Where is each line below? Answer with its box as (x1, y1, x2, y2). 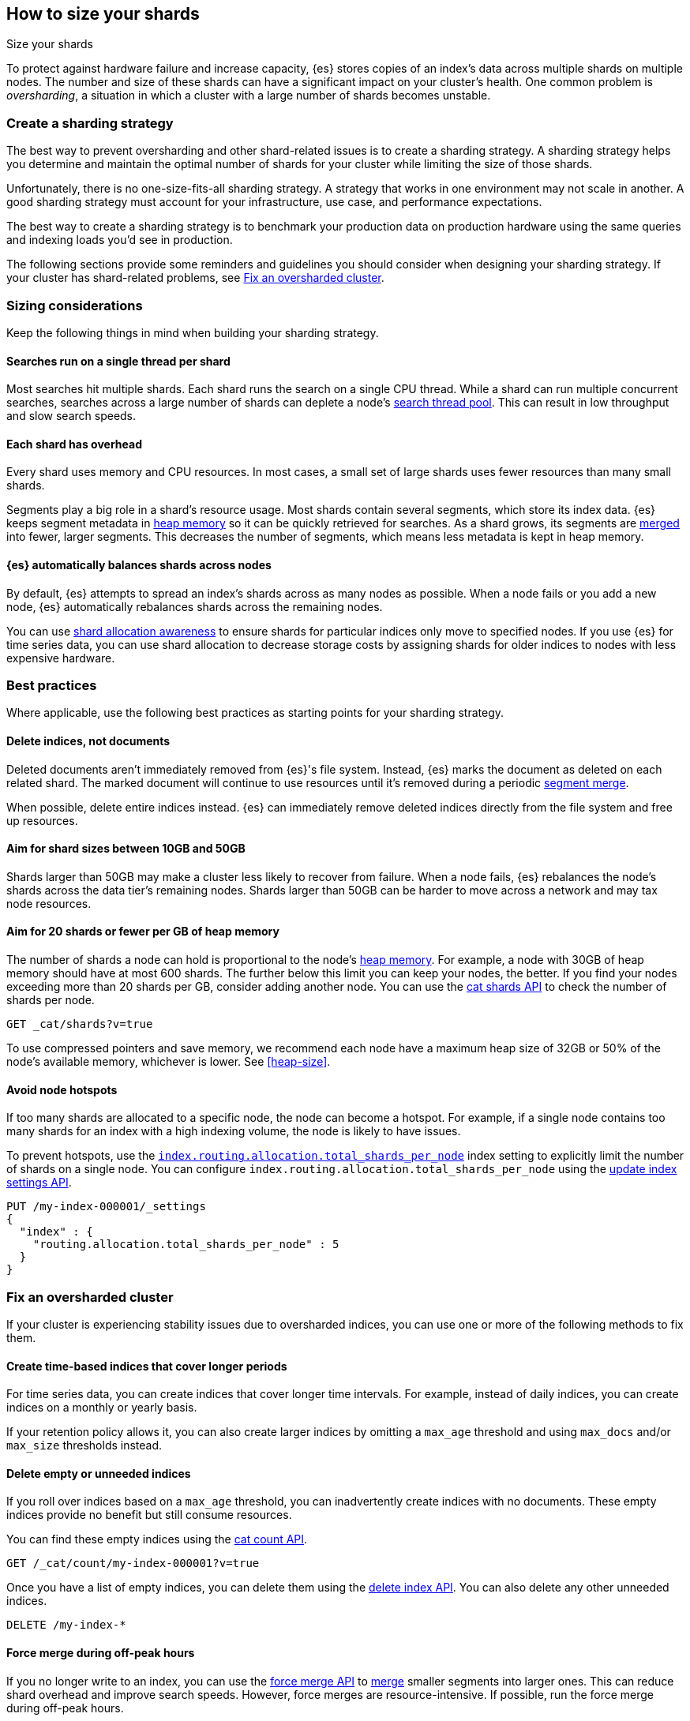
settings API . (6, 1175, 72, 1190)
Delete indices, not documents (6, 733, 171, 748)
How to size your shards (6, 4, 200, 24)
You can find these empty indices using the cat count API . (6, 1532, 308, 1547)
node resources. (6, 896, 92, 910)
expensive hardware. (6, 651, 115, 665)
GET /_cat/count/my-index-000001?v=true (6, 1557, 260, 1570)
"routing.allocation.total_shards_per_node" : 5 (32, 1238, 339, 1251)
